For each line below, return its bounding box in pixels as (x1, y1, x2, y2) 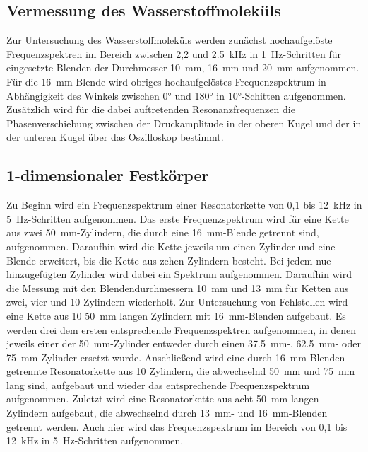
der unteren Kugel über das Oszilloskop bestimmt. (6, 129, 224, 144)
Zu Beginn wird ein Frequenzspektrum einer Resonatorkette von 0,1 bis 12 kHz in (6, 197, 362, 212)
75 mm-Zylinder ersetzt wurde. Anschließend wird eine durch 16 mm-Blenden (6, 349, 345, 364)
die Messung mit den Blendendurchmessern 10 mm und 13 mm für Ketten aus (6, 280, 349, 295)
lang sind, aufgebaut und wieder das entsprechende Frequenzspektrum (6, 377, 310, 392)
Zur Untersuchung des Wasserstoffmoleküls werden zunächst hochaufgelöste (6, 33, 333, 47)
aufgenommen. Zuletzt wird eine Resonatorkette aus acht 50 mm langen (6, 391, 319, 406)
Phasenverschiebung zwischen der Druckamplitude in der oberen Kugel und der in (6, 115, 362, 130)
